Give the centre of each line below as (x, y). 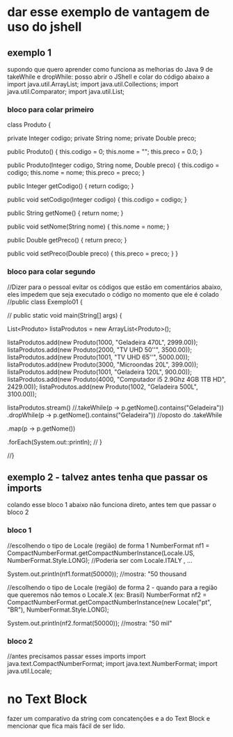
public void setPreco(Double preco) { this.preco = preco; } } (93, 254)
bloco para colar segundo (51, 272)
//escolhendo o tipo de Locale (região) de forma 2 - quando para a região (112, 587)
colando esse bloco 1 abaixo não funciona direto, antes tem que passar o (112, 505)
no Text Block (47, 699)
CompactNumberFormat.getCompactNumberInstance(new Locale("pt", (110, 602)
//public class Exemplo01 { (45, 302)
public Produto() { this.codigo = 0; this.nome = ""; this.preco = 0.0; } (105, 152)
